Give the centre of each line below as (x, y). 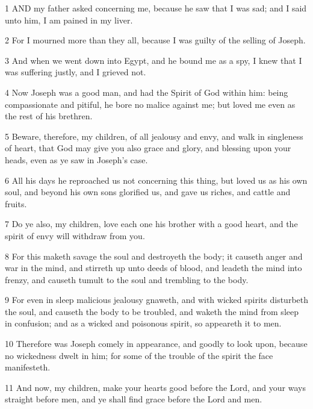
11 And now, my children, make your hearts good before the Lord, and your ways (155, 387)
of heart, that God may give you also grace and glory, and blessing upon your (148, 148)
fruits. (16, 203)
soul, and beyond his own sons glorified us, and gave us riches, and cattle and (148, 192)
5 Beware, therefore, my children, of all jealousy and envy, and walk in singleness (154, 136)
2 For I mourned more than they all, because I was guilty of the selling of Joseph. (155, 40)
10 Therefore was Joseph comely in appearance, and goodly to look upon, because (156, 344)
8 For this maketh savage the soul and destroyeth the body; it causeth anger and (154, 256)
